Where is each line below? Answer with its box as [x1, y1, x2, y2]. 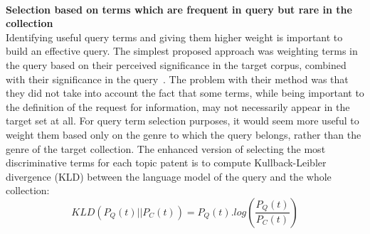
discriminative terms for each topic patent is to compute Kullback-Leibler [6, 155, 327, 170]
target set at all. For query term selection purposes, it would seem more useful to [6, 113, 359, 128]
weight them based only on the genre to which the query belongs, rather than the [6, 127, 361, 142]
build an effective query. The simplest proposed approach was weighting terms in [6, 43, 358, 58]
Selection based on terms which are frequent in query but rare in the [6, 1, 352, 16]
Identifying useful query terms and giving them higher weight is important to [6, 29, 343, 44]
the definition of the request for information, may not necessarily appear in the [6, 99, 350, 114]
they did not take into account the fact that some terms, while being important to [6, 85, 364, 100]
